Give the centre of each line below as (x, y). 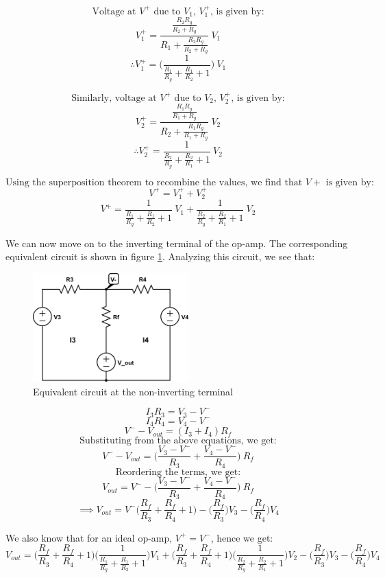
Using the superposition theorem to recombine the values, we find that (154, 182)
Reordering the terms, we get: (178, 472)
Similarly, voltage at (114, 98)
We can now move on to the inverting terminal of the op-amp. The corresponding (177, 243)
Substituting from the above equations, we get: (178, 441)
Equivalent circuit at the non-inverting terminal (133, 391)
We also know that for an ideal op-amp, (89, 537)
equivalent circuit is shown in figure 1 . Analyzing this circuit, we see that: (160, 256)
